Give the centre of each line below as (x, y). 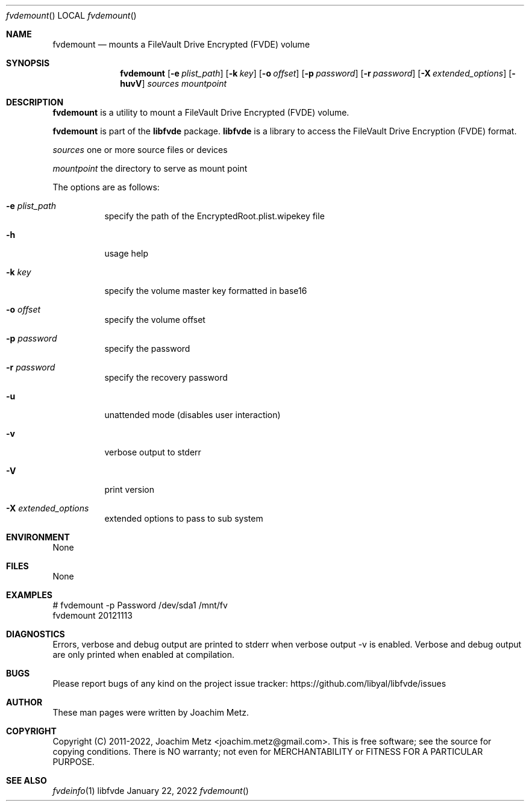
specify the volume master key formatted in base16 (206, 291)
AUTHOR (24, 702)
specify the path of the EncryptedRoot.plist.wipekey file (214, 216)
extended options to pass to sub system (184, 518)
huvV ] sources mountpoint (174, 83)
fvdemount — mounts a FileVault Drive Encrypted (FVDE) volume (181, 44)
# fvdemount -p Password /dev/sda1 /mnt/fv (140, 605)
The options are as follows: (106, 187)
